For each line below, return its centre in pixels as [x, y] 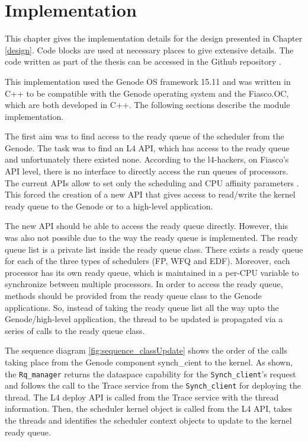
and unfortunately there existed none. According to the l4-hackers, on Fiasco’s [147, 159]
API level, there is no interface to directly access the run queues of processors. [147, 171]
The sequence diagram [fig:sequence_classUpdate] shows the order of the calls [146, 350]
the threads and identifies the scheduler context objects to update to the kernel [148, 420]
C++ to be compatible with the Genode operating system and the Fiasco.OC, [147, 93]
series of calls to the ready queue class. [75, 330]
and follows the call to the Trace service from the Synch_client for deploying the [153, 385]
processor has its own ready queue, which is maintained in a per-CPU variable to [152, 272]
